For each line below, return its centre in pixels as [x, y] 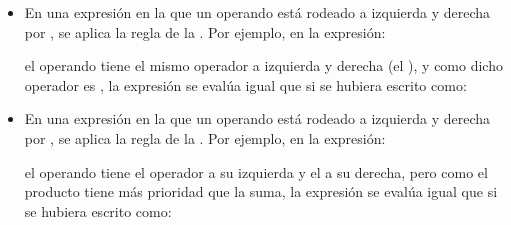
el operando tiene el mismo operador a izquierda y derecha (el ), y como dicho [263, 65]
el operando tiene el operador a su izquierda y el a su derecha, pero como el [256, 171]
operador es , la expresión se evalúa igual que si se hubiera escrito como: [245, 84]
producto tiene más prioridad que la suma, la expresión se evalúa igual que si [261, 191]
